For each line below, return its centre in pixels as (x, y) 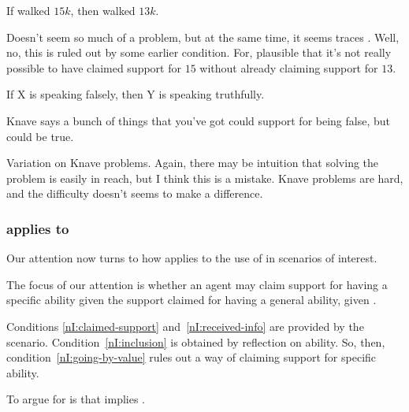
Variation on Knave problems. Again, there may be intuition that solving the (193, 163)
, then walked (103, 10)
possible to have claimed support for (94, 67)
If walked (28, 10)
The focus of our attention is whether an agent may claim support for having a (197, 284)
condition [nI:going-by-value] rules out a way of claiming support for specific (191, 357)
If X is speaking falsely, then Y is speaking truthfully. (136, 94)
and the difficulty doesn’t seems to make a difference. (135, 193)
